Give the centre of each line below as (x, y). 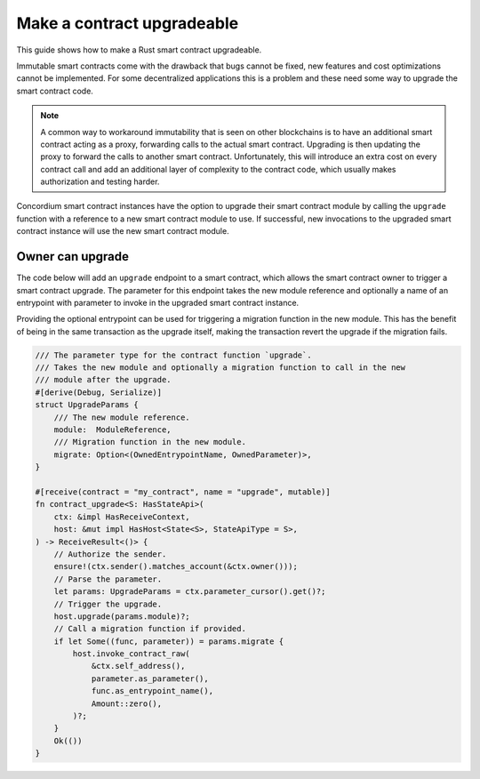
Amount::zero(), (127, 703)
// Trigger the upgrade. (108, 604)
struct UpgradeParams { (87, 405)
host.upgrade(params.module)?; (122, 616)
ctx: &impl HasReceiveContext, (122, 517)
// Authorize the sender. (110, 554)
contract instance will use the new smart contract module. (123, 231)
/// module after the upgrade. (104, 380)
